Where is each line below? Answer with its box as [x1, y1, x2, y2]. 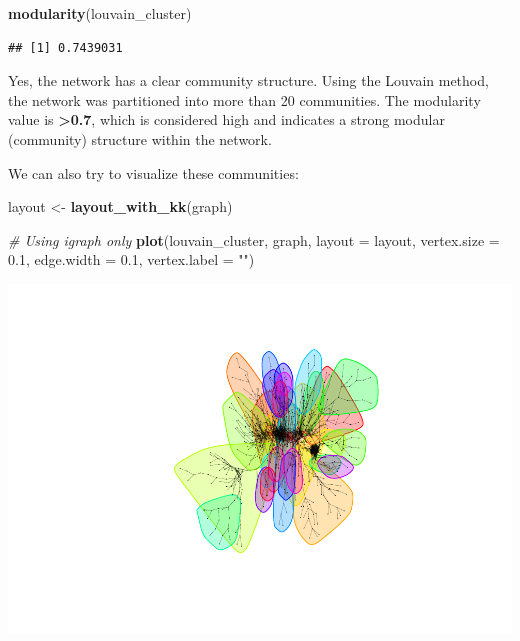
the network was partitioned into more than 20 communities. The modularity [8, 89, 481, 110]
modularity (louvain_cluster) [8, 3, 192, 23]
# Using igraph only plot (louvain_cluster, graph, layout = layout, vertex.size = [8, 229, 500, 250]
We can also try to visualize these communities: [8, 162, 299, 183]
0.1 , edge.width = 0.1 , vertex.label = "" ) [8, 249, 255, 270]
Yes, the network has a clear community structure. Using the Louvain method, [8, 70, 489, 91]
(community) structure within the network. [8, 128, 272, 149]
